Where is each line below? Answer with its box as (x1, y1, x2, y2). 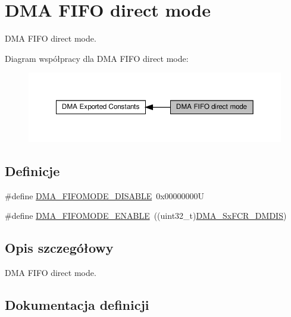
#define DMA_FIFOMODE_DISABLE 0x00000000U (5, 189, 205, 202)
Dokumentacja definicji (5, 296, 149, 314)
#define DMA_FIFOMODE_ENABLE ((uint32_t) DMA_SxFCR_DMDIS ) (5, 209, 287, 222)
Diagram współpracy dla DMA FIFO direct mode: (5, 52, 189, 64)
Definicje (5, 162, 60, 180)
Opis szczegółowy (5, 238, 114, 257)
